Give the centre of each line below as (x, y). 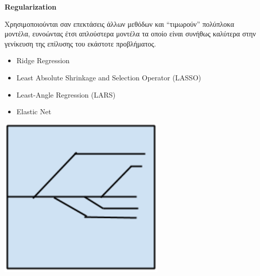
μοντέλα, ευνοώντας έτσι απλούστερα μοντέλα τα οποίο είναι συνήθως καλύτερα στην (130, 34)
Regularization (31, 7)
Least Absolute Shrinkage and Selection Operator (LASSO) (109, 77)
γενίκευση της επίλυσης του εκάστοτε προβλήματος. (80, 43)
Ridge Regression (43, 60)
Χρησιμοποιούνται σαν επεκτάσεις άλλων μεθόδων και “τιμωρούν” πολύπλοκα (119, 24)
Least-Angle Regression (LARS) (66, 94)
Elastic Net (34, 111)
